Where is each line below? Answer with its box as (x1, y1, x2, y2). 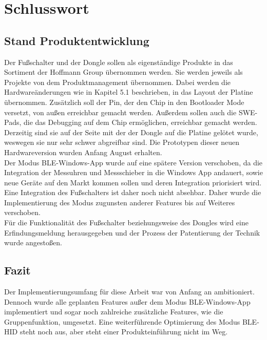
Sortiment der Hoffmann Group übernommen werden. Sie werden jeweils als (4, 67, 243, 77)
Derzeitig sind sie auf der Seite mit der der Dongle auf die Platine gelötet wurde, (4, 126, 258, 137)
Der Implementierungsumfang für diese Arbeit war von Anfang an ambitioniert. (4, 286, 255, 297)
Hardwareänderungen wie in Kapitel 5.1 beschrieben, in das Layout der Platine (4, 87, 253, 97)
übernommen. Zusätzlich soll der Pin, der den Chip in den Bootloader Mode (4, 96, 244, 107)
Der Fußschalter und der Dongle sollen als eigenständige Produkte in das (4, 56, 233, 67)
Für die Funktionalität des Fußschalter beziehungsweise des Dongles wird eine (4, 217, 249, 228)
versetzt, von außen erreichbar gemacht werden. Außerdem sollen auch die (4, 107, 237, 117)
